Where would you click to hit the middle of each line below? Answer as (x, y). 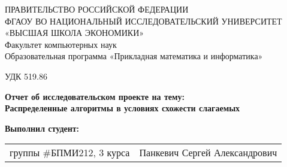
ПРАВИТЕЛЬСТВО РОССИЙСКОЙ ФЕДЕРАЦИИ (97, 9)
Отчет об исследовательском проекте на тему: (95, 96)
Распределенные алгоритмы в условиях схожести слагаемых (123, 108)
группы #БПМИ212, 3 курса (70, 153)
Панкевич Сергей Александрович (208, 153)
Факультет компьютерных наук (61, 44)
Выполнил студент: (42, 128)
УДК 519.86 (26, 76)
